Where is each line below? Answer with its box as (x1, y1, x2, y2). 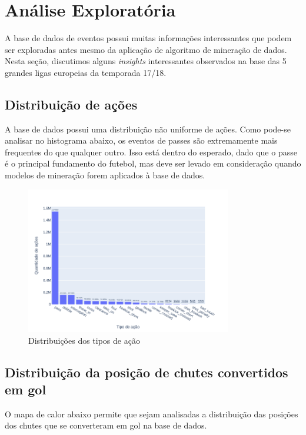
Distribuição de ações (5, 95, 138, 113)
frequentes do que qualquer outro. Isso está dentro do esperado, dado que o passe (5, 145, 297, 158)
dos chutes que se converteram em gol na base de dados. (5, 419, 207, 431)
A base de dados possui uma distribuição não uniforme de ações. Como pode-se (5, 122, 291, 135)
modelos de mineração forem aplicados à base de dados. (5, 169, 205, 181)
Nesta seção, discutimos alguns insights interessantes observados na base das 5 (5, 55, 287, 67)
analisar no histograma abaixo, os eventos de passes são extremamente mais (5, 134, 278, 147)
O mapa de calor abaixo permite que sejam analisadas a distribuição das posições (5, 407, 298, 420)
